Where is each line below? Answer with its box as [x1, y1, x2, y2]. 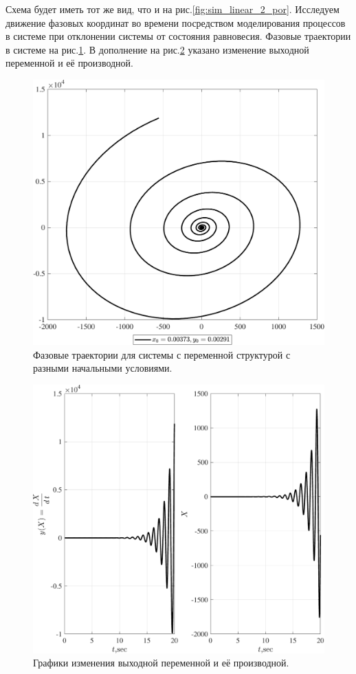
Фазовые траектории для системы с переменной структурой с [33, 347, 291, 361]
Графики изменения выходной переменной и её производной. [33, 655, 289, 670]
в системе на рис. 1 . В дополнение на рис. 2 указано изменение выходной [5, 42, 309, 56]
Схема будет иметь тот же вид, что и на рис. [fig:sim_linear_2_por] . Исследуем [5, 2, 340, 16]
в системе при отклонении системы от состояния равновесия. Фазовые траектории [5, 29, 351, 43]
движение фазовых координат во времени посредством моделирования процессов [5, 15, 346, 30]
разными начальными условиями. [33, 361, 173, 375]
